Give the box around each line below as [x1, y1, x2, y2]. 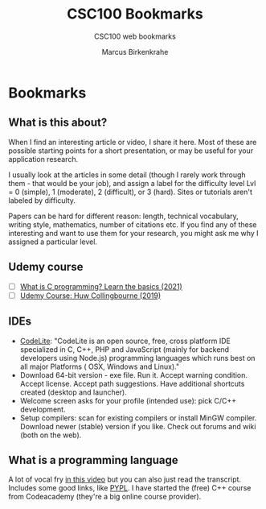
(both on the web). [19, 430, 82, 440]
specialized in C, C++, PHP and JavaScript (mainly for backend [19, 344, 230, 354]
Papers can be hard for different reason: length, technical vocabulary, [8, 211, 239, 221]
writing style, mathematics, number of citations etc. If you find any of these [8, 219, 257, 230]
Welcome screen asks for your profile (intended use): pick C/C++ [19, 395, 237, 405]
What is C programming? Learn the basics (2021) [19, 281, 182, 291]
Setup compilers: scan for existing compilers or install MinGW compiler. [19, 412, 257, 423]
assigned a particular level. [8, 237, 98, 246]
